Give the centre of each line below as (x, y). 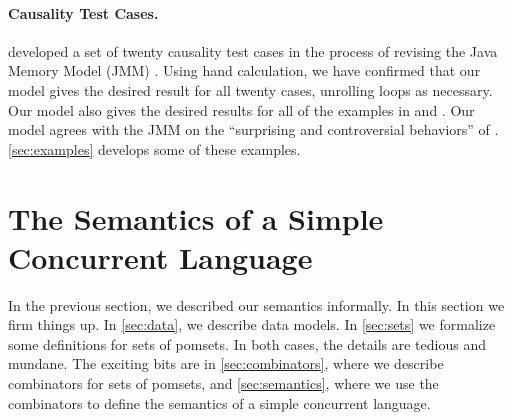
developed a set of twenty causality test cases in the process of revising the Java (253, 50)
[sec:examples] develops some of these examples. (154, 148)
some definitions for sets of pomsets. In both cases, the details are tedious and (247, 343)
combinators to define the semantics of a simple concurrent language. (219, 402)
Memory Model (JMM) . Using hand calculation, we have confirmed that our (244, 70)
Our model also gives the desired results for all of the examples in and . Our (241, 109)
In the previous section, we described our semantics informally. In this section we (256, 304)
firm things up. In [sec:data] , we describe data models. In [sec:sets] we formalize (252, 324)
